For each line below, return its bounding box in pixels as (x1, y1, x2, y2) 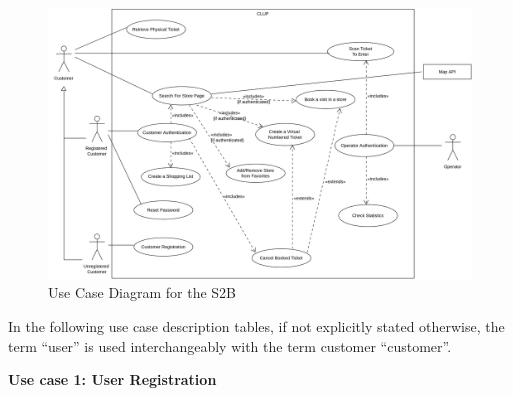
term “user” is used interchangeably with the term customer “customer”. (8, 335, 452, 356)
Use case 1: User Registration (8, 369, 217, 390)
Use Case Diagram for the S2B (48, 282, 237, 303)
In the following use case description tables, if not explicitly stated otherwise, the (8, 315, 505, 336)
